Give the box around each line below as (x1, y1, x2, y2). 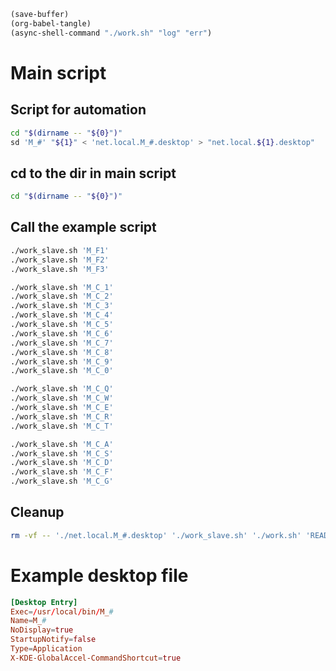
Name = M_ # (10, 616, 47, 626)
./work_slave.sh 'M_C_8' (10, 347, 114, 357)
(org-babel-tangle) (10, 18, 92, 29)
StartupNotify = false (10, 635, 97, 645)
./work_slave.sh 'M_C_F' (10, 467, 114, 477)
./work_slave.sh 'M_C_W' (10, 393, 114, 404)
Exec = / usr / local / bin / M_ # (10, 606, 114, 617)
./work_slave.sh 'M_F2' (10, 255, 110, 265)
